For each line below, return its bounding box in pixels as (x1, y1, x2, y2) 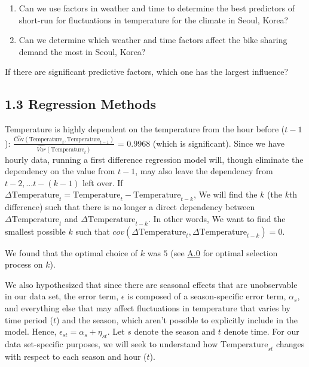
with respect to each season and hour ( (5, 350, 147, 362)
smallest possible (5, 225, 66, 237)
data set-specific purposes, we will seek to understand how (5, 337, 218, 350)
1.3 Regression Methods (5, 95, 156, 113)
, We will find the (193, 188, 258, 201)
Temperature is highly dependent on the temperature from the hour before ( (5, 123, 285, 135)
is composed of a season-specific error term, (127, 290, 286, 302)
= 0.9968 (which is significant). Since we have (117, 137, 285, 149)
